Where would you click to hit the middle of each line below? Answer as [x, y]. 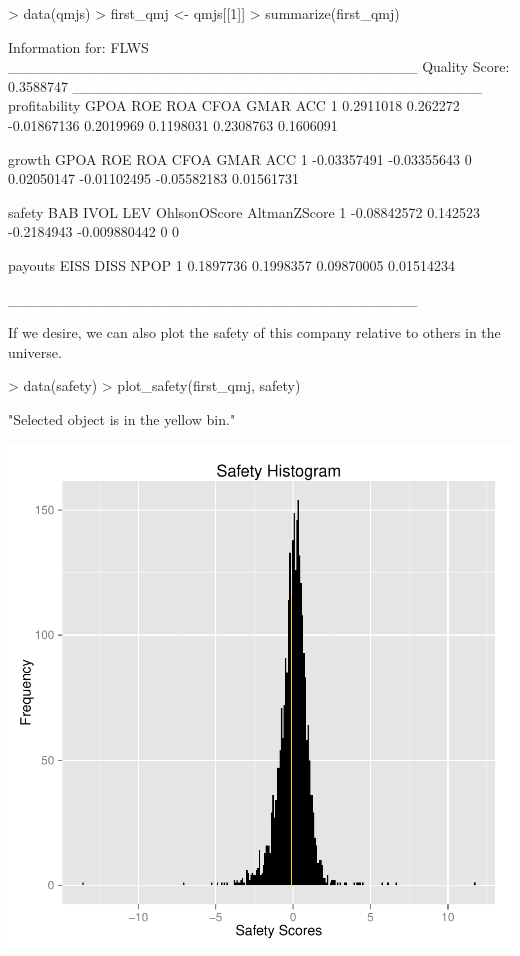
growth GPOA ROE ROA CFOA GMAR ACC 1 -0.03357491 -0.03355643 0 [240, 158]
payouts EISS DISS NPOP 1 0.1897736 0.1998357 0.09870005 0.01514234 [231, 264]
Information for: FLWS [78, 46]
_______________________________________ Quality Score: [259, 66]
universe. [35, 351]
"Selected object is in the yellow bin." [122, 418]
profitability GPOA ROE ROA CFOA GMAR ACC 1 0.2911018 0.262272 [234, 105]
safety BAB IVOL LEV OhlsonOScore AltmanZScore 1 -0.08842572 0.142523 [244, 211]
